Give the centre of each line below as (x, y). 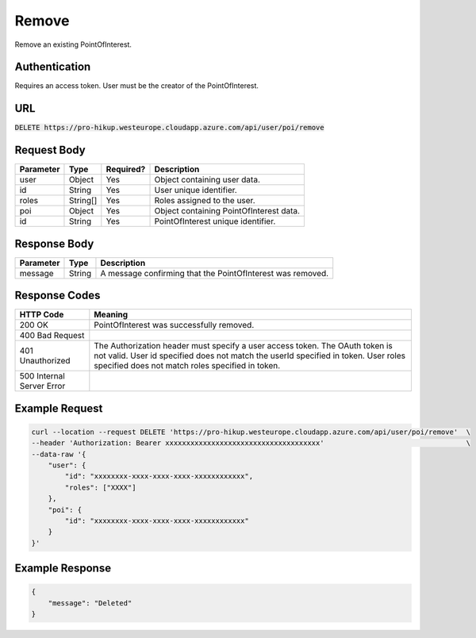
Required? (126, 169)
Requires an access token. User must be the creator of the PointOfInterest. (137, 86)
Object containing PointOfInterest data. (227, 211)
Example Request (59, 408)
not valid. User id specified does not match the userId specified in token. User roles (250, 356)
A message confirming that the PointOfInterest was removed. (215, 273)
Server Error (42, 386)
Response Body (54, 243)
